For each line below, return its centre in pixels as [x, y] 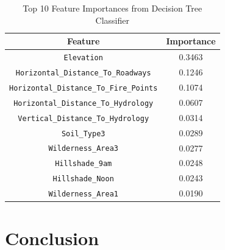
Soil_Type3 [83, 134]
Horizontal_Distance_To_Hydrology [84, 103]
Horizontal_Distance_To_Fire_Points [84, 88]
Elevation [83, 58]
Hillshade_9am [84, 164]
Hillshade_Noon [83, 179]
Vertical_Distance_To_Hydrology [84, 118]
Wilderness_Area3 [83, 149]
